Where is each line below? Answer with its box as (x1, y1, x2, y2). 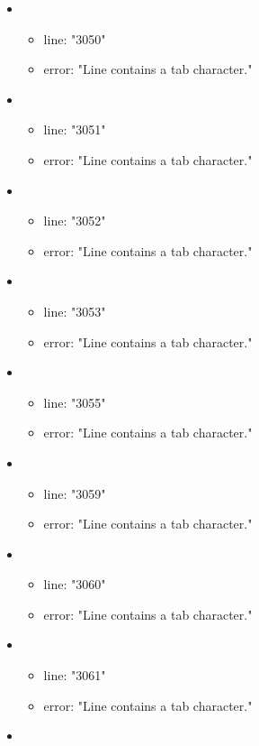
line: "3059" (43, 484, 106, 502)
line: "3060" (43, 575, 106, 594)
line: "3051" (43, 120, 106, 139)
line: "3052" (43, 211, 106, 230)
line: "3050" (43, 29, 106, 48)
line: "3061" (43, 666, 106, 685)
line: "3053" (43, 301, 106, 320)
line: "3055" (43, 392, 106, 411)
